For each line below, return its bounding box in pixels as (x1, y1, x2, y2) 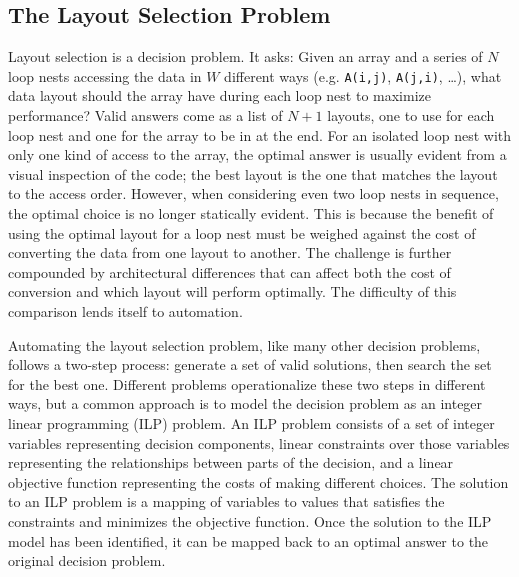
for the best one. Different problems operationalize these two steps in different (8, 373, 486, 394)
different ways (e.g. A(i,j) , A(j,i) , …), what (224, 65, 502, 86)
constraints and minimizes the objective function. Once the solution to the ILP (8, 510, 492, 531)
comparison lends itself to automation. (8, 300, 243, 321)
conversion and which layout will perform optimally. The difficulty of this (8, 281, 457, 302)
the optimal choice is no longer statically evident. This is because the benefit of (8, 203, 494, 224)
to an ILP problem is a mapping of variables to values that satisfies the (8, 491, 445, 512)
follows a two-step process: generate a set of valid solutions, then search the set (8, 354, 492, 375)
